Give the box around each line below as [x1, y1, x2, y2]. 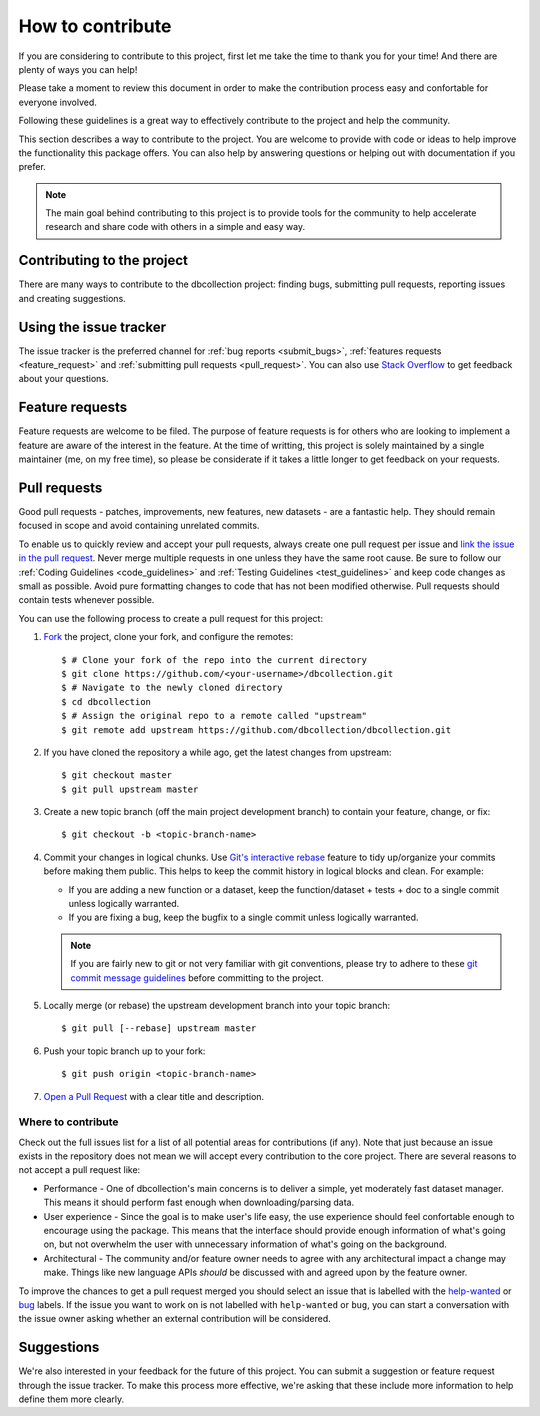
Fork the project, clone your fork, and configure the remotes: [43, 631, 294, 643]
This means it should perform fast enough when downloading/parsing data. [43, 1196, 355, 1209]
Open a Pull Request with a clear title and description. [43, 1090, 265, 1102]
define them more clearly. [18, 1393, 125, 1405]
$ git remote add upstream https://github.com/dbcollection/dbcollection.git [61, 724, 452, 735]
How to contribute [18, 15, 172, 37]
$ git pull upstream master [61, 783, 199, 795]
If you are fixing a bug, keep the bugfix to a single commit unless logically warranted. [68, 911, 419, 924]
